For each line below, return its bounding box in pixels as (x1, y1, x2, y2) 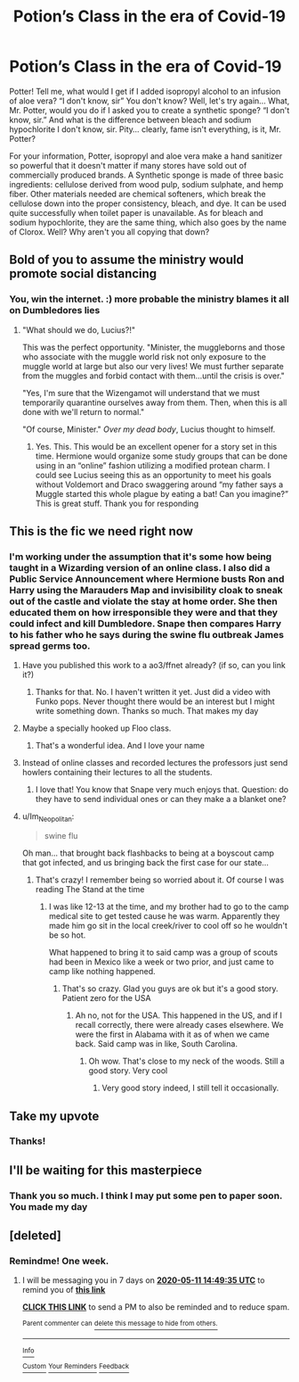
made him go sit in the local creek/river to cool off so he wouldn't (48, 921, 287, 931)
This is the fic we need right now (9, 524, 194, 539)
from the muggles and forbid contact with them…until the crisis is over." (21, 370, 285, 381)
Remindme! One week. (9, 1255, 109, 1268)
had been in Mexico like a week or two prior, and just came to (48, 956, 274, 967)
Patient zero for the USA (61, 993, 151, 1004)
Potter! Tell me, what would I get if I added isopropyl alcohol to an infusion (9, 86, 281, 96)
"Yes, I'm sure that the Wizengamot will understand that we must (21, 387, 261, 398)
